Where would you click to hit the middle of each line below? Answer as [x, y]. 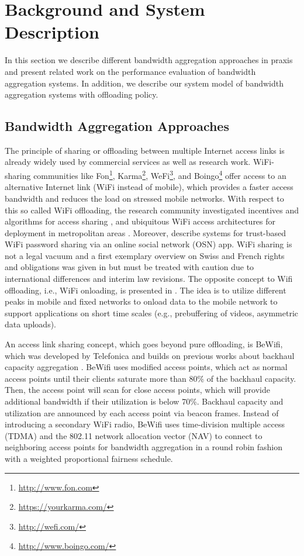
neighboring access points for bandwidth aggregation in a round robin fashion [144, 447]
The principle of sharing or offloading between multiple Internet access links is [145, 150]
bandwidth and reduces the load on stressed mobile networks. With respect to [144, 198]
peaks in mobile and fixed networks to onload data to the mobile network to [141, 301]
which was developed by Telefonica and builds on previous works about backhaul [150, 355]
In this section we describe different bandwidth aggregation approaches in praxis [149, 60]
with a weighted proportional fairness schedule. [89, 458]
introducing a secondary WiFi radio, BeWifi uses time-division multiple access [145, 424]
